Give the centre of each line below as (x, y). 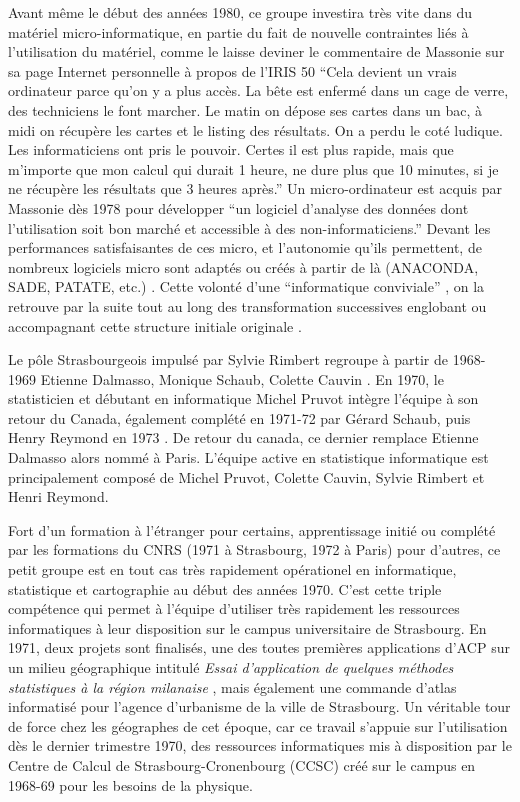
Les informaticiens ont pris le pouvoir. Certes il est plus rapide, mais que (231, 149)
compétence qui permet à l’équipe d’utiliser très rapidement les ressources (234, 608)
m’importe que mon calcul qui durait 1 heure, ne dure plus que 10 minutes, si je (253, 168)
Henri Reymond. (58, 496)
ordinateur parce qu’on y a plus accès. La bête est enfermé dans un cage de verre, (258, 90)
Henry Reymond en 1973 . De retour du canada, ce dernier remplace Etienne (243, 437)
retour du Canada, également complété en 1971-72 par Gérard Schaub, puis (239, 417)
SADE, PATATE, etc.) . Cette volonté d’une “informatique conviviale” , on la (246, 286)
